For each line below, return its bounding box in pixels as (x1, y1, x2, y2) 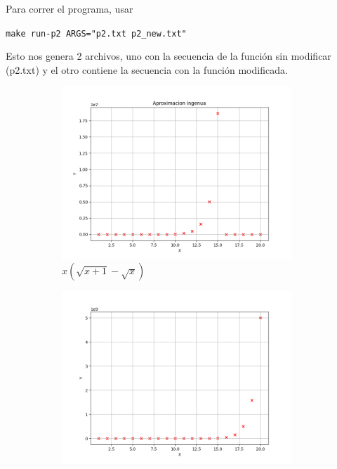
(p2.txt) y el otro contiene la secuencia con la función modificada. (6, 62, 288, 77)
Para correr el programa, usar (6, 1, 133, 15)
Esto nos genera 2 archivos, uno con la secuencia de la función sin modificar (6, 49, 331, 63)
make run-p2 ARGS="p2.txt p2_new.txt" (6, 28, 187, 39)
